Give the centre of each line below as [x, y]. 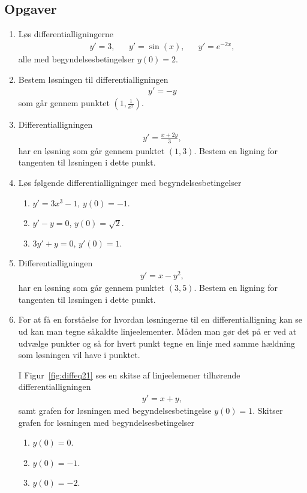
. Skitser [268, 410]
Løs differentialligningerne [66, 34]
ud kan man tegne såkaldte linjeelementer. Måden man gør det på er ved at [157, 331]
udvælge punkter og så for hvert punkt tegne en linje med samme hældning [156, 343]
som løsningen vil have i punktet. [79, 355]
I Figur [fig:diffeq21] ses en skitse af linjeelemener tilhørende [129, 375]
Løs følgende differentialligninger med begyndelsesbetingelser [130, 183]
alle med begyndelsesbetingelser [76, 58]
